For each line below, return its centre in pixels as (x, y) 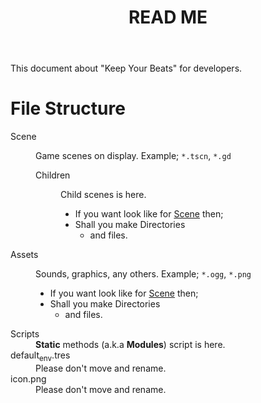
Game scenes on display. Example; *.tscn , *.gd (133, 156)
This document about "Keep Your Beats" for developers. (126, 68)
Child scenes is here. (103, 195)
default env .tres (40, 356)
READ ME (168, 17)
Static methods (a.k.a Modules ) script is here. (130, 345)
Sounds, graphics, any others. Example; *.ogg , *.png (143, 274)
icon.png (28, 378)
